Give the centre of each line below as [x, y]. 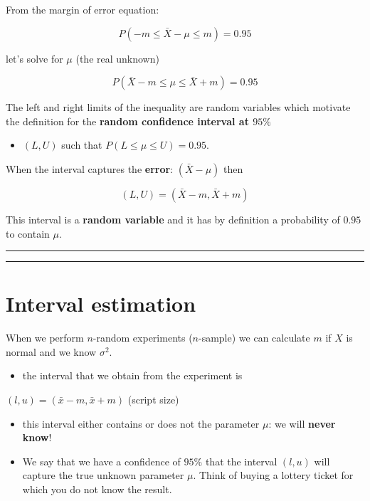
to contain [28, 233]
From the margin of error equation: [83, 9]
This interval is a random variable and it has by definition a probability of [173, 219]
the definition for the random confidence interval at [127, 121]
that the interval [241, 461]
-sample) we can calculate [254, 338]
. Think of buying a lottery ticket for [273, 475]
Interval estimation [101, 304]
